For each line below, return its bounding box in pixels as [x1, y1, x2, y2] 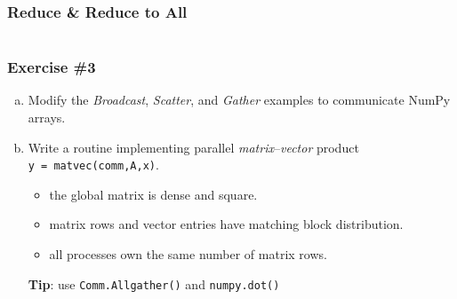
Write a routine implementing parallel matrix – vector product [28, 138, 359, 156]
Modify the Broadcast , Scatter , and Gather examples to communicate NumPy [28, 90, 451, 109]
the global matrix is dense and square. [49, 185, 258, 203]
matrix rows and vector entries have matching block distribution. [49, 215, 404, 233]
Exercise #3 [7, 56, 96, 78]
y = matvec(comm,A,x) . [28, 155, 159, 174]
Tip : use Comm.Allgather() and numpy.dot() [28, 274, 280, 293]
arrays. [28, 108, 66, 127]
